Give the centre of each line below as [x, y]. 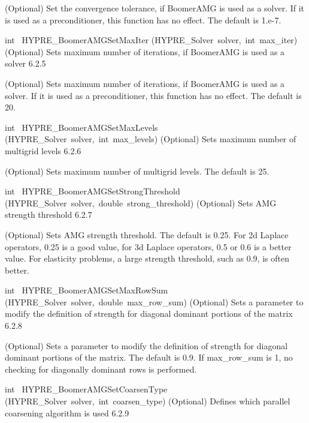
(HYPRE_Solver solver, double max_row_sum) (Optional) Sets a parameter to [154, 301]
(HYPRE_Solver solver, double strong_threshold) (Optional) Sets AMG [141, 202]
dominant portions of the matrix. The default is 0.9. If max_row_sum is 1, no [149, 357]
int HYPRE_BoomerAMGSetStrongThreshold [93, 191]
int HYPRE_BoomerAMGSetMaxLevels [81, 127]
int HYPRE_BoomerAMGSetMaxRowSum [87, 290]
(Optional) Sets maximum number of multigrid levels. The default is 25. [137, 171]
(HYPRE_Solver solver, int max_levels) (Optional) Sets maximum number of [151, 139]
